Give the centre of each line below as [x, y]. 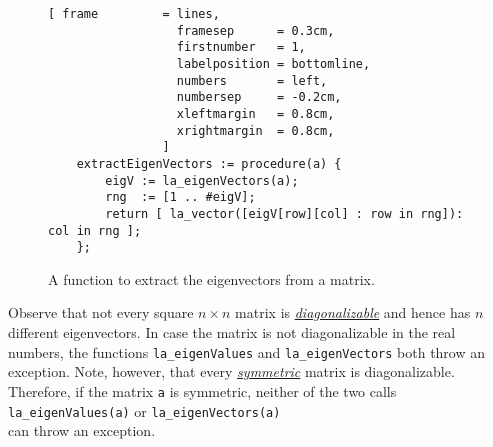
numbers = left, [252, 80]
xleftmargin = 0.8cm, [255, 113]
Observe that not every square [101, 312]
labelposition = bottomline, [273, 63]
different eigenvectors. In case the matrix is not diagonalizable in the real [232, 332]
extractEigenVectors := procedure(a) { [209, 163]
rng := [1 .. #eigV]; [180, 197]
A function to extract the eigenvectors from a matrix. [211, 278]
